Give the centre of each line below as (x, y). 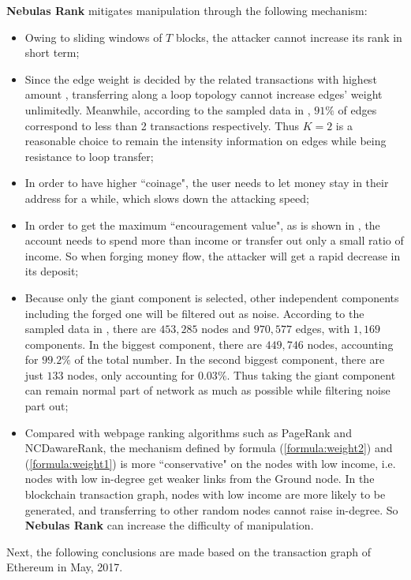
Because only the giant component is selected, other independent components (212, 297)
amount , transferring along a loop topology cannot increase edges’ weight (204, 94)
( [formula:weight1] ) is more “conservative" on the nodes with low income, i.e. (210, 463)
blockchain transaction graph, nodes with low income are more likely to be (205, 494)
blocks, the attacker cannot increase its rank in (289, 37)
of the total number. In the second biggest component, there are (230, 359)
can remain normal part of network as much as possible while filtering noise (207, 390)
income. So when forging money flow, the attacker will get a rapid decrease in (213, 255)
